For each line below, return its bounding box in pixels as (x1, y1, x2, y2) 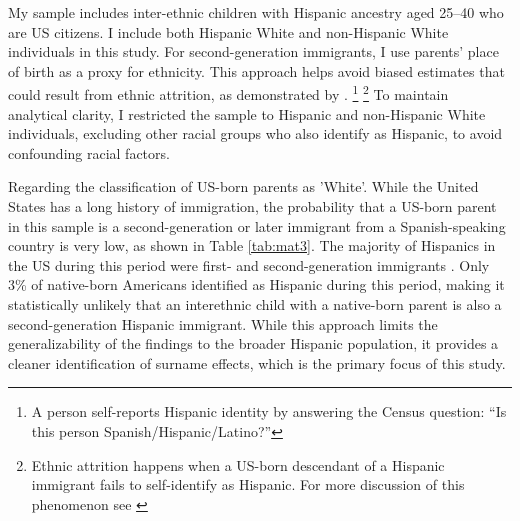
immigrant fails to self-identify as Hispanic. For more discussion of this (31, 474, 465, 495)
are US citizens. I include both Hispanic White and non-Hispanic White (8, 21, 449, 42)
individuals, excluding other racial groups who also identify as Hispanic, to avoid (8, 123, 503, 144)
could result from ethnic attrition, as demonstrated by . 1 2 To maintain (8, 81, 449, 105)
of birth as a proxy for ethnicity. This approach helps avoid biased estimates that (8, 60, 505, 81)
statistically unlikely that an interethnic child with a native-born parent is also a (8, 293, 502, 314)
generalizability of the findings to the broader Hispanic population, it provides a (8, 333, 499, 354)
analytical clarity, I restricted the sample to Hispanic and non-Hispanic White (8, 103, 486, 124)
